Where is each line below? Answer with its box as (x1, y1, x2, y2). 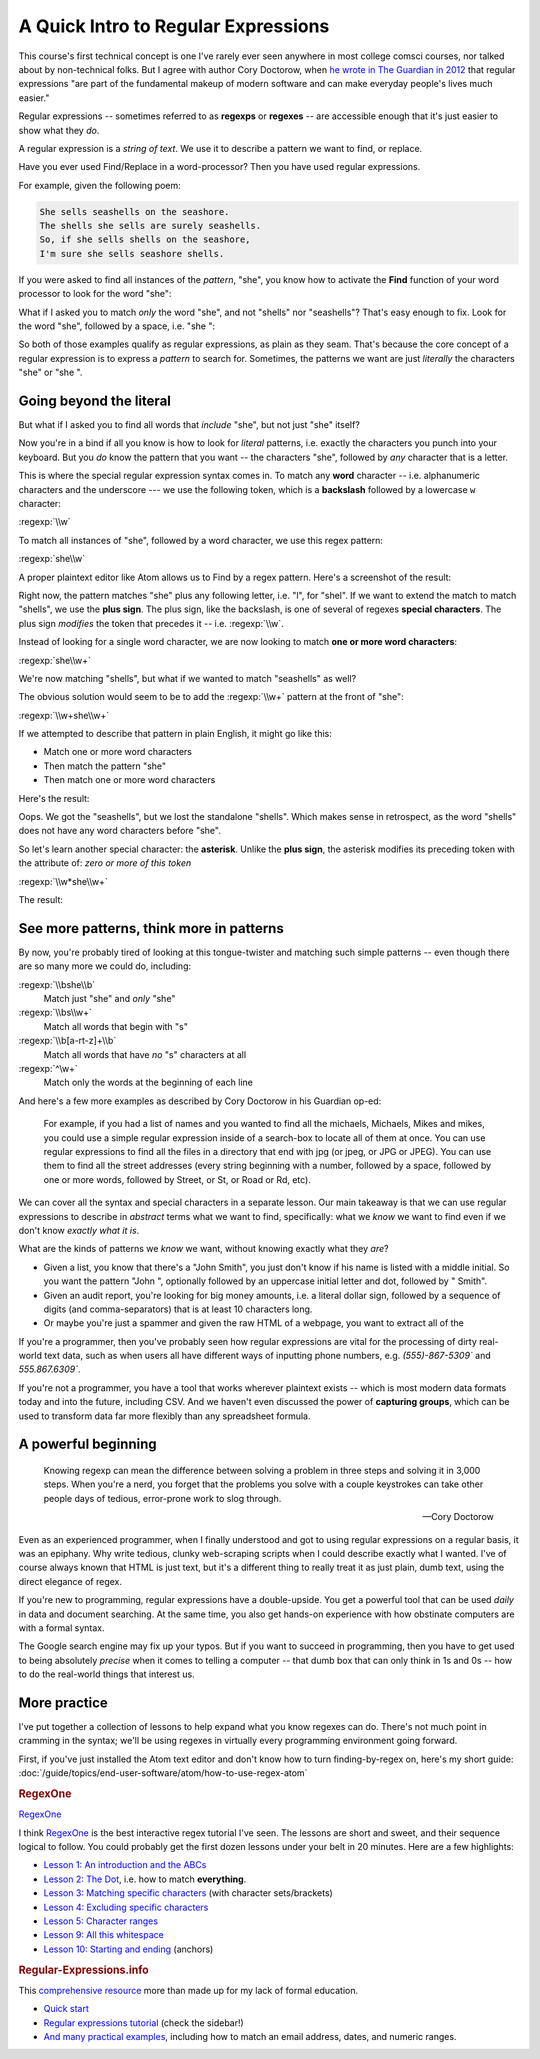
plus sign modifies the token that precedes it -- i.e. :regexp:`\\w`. (18, 617, 284, 629)
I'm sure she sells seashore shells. (39, 248, 225, 259)
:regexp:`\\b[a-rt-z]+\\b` (18, 1035, 117, 1047)
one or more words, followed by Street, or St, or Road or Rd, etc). (43, 1173, 312, 1185)
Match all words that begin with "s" (43, 1020, 189, 1032)
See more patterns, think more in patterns (18, 920, 284, 937)
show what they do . (18, 124, 100, 136)
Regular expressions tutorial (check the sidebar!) (43, 2016, 244, 2029)
